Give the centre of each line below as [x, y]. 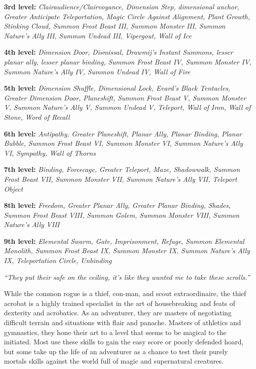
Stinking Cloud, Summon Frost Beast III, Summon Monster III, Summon [115, 26]
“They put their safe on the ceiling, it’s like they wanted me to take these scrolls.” [127, 277]
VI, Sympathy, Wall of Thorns [50, 152]
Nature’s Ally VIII [32, 224]
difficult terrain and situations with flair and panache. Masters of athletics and [123, 322]
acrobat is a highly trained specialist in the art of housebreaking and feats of [120, 303]
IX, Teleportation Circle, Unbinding [58, 260]
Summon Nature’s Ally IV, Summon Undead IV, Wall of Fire [97, 71]
